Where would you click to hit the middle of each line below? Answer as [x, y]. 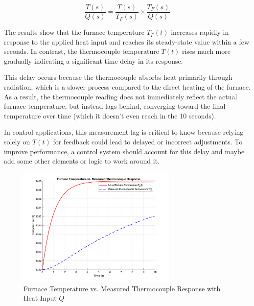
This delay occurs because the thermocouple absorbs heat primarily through [118, 77]
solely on [17, 141]
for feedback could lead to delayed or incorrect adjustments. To [148, 141]
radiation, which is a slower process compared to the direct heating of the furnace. [127, 87]
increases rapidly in [200, 32]
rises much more [206, 51]
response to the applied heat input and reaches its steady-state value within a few [127, 41]
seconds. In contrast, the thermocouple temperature [81, 51]
